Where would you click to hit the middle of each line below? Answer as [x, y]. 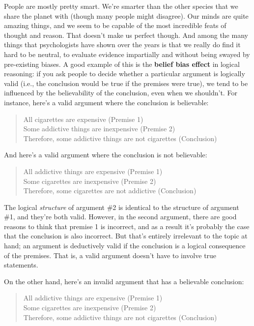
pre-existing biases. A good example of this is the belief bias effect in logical [122, 64]
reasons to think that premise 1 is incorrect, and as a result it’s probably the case [127, 226]
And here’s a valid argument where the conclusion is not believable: [106, 155]
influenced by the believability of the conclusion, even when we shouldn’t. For [121, 93]
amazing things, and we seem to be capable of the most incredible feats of [115, 25]
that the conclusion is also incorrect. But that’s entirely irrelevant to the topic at [126, 236]
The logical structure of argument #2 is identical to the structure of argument [122, 207]
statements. [21, 265]
